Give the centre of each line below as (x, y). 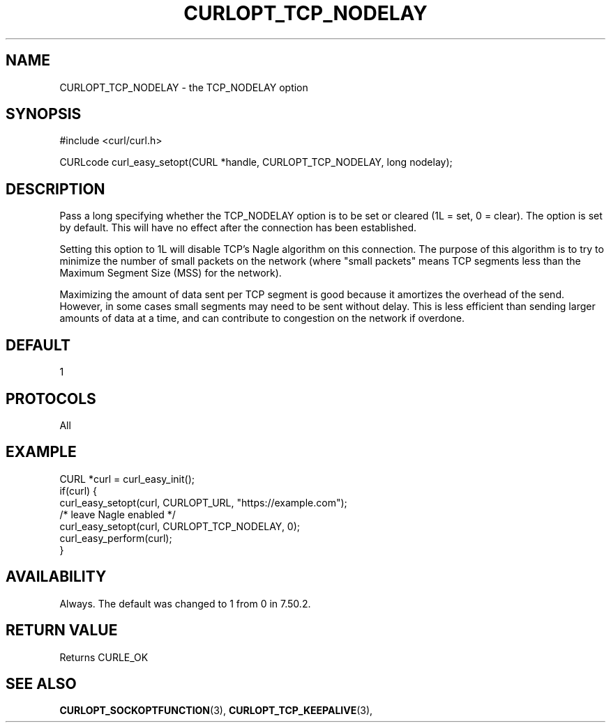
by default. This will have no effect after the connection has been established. (238, 228)
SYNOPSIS (44, 114)
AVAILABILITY (56, 577)
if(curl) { (78, 490)
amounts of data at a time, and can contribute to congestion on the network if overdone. (262, 318)
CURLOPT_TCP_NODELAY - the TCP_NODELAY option (184, 87)
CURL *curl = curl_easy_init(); (127, 479)
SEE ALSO (41, 683)
